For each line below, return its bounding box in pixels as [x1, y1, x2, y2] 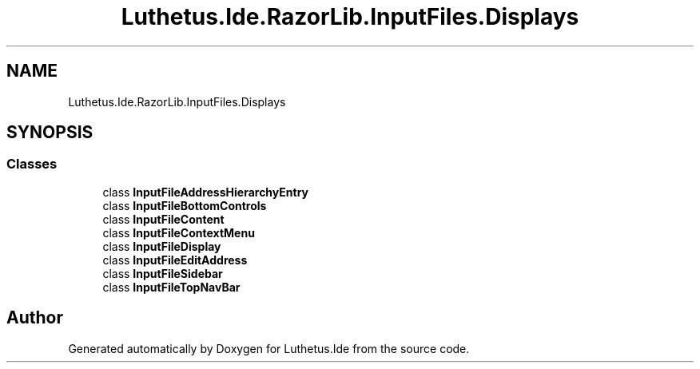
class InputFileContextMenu [102, 225, 255, 240]
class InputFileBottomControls [102, 198, 267, 212]
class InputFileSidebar [102, 266, 223, 280]
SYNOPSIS [6, 122, 93, 143]
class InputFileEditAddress [102, 252, 248, 267]
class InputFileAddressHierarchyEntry [102, 184, 309, 199]
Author [6, 307, 63, 328]
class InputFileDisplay [102, 239, 221, 253]
